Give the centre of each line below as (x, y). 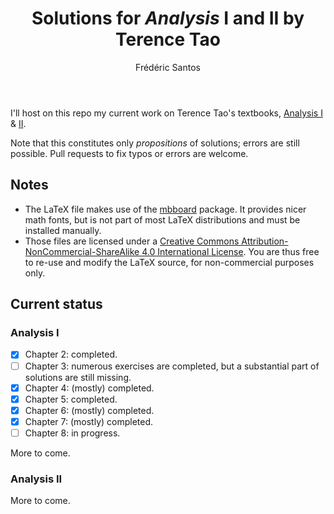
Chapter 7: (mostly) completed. (89, 421)
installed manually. (63, 230)
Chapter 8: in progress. (72, 433)
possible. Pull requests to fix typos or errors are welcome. (129, 153)
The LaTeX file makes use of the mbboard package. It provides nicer (165, 209)
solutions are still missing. (78, 377)
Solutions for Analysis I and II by (168, 18)
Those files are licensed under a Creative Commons (132, 241)
